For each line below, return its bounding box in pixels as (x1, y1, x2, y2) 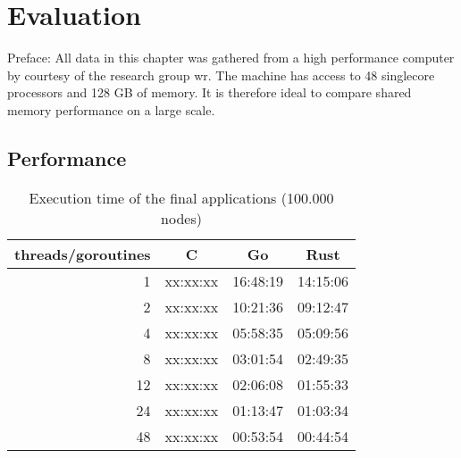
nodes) (161, 207, 202, 229)
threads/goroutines (14, 243, 151, 264)
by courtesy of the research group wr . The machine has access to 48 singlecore (7, 65, 435, 84)
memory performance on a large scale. (7, 100, 215, 119)
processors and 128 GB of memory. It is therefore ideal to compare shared (7, 83, 412, 102)
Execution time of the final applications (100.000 (29, 187, 334, 208)
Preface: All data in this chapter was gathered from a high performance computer (7, 48, 455, 67)
